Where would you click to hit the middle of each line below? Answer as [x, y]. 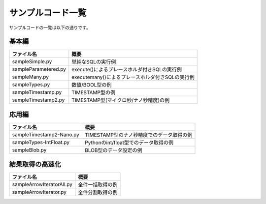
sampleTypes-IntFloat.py [41, 142]
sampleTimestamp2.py [38, 100]
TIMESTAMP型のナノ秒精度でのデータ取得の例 [138, 135]
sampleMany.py [31, 77]
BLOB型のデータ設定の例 [113, 150]
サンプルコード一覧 [48, 13]
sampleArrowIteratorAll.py [42, 184]
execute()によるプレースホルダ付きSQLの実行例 [127, 70]
